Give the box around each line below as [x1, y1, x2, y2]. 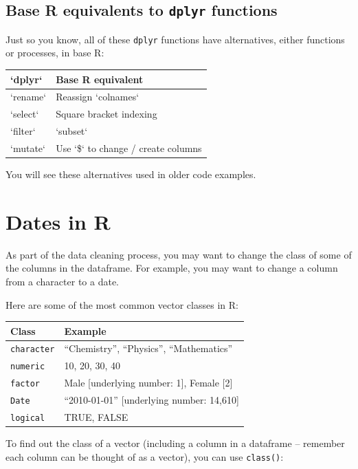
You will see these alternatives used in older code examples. [5, 167, 256, 181]
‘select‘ [10, 107, 39, 121]
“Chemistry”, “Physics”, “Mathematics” [64, 341, 233, 356]
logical [10, 413, 45, 424]
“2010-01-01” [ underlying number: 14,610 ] [64, 393, 239, 407]
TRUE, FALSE [64, 410, 128, 424]
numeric [10, 362, 45, 372]
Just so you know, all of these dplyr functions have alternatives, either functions [5, 32, 345, 46]
